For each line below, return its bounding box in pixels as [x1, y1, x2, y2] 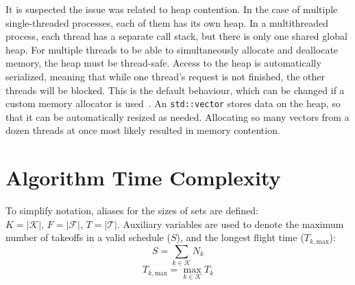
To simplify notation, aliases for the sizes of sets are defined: [5, 203, 258, 218]
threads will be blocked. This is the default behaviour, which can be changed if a [5, 82, 345, 97]
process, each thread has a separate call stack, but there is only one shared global [5, 29, 347, 43]
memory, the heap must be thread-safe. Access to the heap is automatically [5, 56, 321, 70]
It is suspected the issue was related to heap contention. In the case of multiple [5, 2, 338, 16]
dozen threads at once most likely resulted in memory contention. [5, 123, 280, 137]
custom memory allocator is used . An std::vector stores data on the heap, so [5, 96, 341, 111]
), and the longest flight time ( [176, 230, 304, 244]
